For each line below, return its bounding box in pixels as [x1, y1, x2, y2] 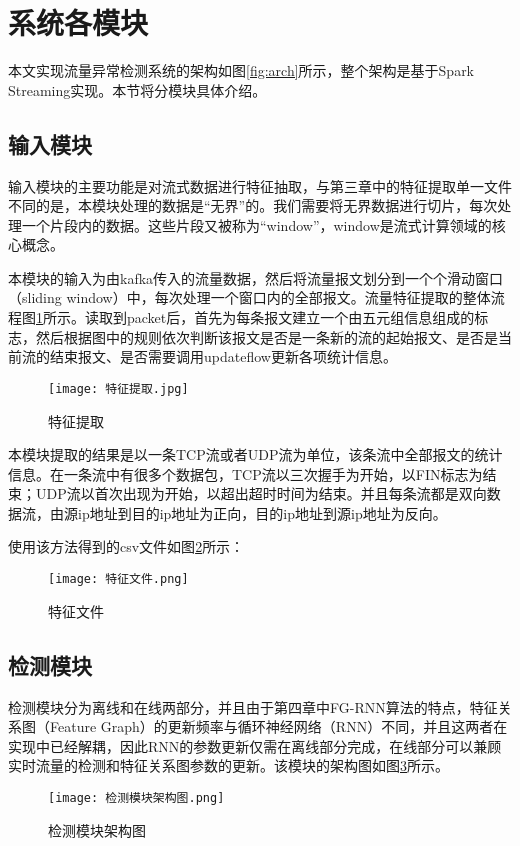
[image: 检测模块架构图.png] [48, 790, 225, 805]
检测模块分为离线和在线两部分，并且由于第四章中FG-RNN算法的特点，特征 [8, 696, 498, 717]
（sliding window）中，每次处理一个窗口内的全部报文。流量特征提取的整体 [8, 287, 491, 308]
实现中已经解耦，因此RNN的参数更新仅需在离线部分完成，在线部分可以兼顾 [8, 735, 502, 756]
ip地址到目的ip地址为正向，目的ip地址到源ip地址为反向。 [77, 502, 447, 523]
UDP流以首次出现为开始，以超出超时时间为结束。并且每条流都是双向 [35, 483, 487, 504]
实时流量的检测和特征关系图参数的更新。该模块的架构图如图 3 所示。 [8, 755, 449, 776]
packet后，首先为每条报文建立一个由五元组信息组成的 [126, 307, 475, 328]
